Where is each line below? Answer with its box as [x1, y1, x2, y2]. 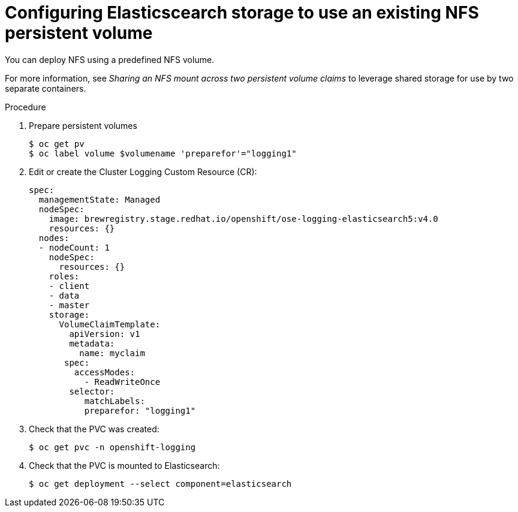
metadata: [69, 338, 115, 348]
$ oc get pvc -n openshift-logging [29, 442, 196, 452]
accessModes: [74, 367, 135, 377]
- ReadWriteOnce [84, 377, 161, 387]
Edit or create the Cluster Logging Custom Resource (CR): [29, 166, 257, 177]
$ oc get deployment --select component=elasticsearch [29, 478, 292, 489]
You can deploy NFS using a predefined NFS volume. [5, 54, 215, 65]
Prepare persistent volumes [29, 120, 137, 131]
